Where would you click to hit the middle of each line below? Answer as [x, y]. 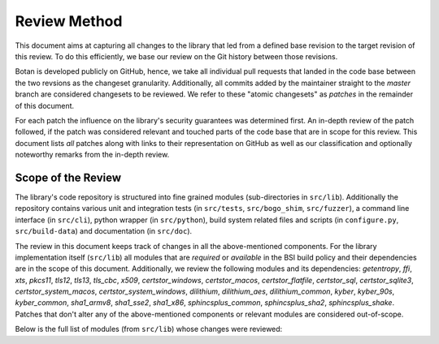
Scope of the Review [68, 177]
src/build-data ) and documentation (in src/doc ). [104, 231]
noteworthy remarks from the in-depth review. [92, 155]
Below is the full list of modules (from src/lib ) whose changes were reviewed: [149, 329]
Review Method [69, 21]
